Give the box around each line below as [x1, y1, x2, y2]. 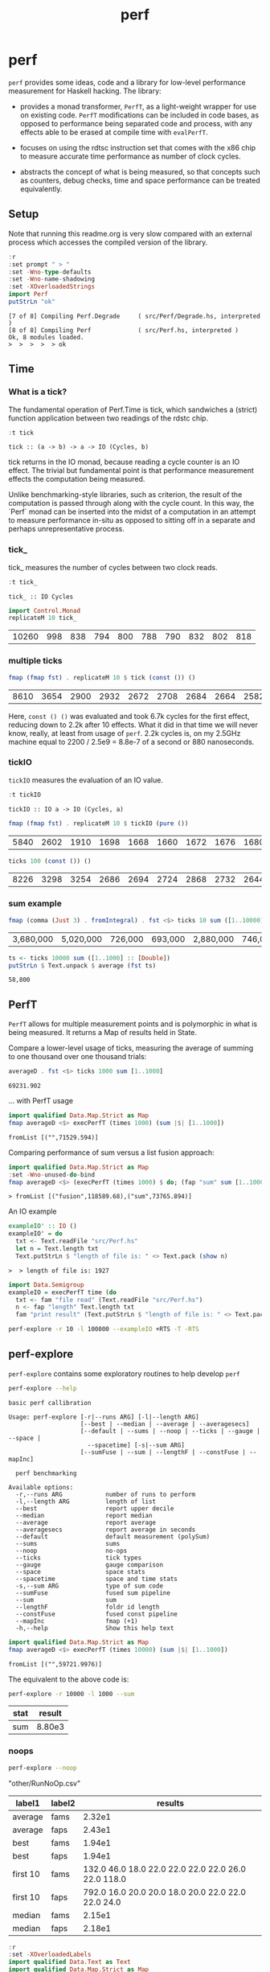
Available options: [8, 1483, 74, 1491]
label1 [15, 1797, 40, 1809]
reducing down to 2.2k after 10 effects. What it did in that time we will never [8, 720, 259, 729]
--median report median [15, 1511, 153, 1519]
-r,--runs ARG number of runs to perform [15, 1490, 196, 1498]
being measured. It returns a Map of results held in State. [8, 1028, 198, 1037]
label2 [51, 1797, 76, 1809]
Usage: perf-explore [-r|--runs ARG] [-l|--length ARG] [8, 1413, 199, 1421]
